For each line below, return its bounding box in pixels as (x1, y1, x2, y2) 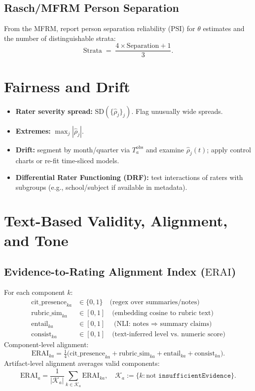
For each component (4, 286, 65, 297)
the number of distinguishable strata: (4, 33, 116, 43)
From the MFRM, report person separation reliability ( (4, 23, 171, 34)
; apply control (207, 144, 251, 154)
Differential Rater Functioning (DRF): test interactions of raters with (15, 172, 243, 182)
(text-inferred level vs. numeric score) (112, 331, 225, 338)
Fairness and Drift (4, 76, 130, 96)
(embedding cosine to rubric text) (112, 310, 214, 317)
